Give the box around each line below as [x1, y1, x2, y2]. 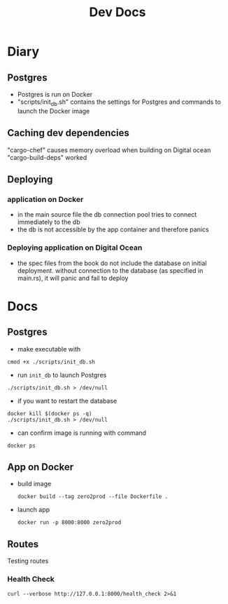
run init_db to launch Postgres [17, 370, 107, 379]
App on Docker [7, 461, 74, 473]
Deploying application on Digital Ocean [7, 243, 143, 253]
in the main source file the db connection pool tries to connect [17, 210, 197, 219]
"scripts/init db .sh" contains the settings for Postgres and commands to [17, 98, 222, 107]
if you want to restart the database [17, 396, 117, 405]
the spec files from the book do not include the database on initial [17, 259, 207, 267]
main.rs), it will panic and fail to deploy [17, 274, 129, 282]
